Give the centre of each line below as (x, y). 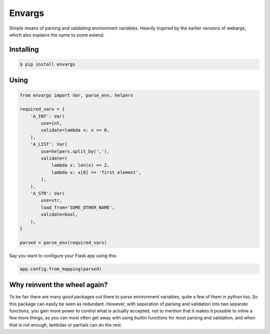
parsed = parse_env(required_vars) (63, 242)
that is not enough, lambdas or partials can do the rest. (66, 325)
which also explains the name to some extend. (57, 35)
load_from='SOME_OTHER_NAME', (78, 207)
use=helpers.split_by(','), (75, 151)
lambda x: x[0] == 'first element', (96, 172)
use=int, (51, 123)
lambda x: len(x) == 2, (80, 165)
